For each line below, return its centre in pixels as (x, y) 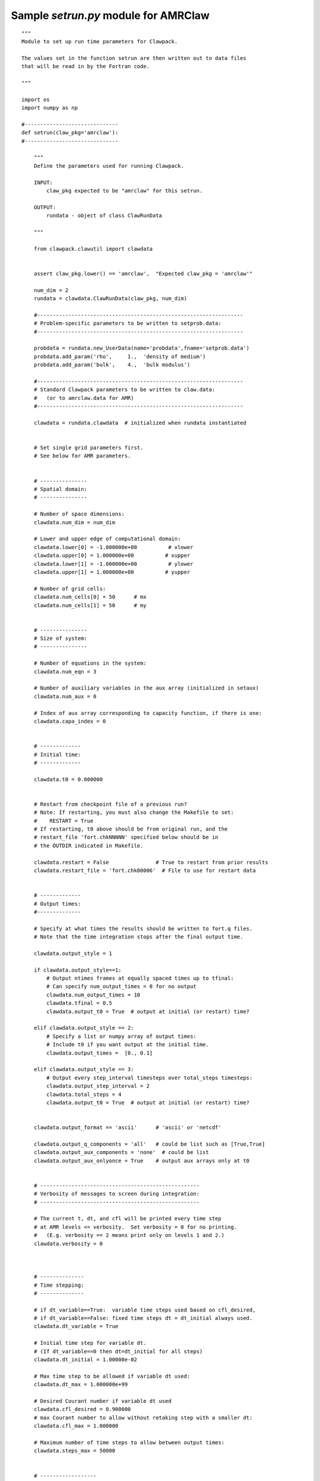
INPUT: (43, 182)
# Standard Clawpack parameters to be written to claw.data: (124, 390)
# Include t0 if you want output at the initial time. (128, 1045)
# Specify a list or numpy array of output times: (121, 1036)
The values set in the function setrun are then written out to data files (134, 58)
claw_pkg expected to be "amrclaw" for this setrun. (124, 190)
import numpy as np (50, 108)
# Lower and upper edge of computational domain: (107, 539)
